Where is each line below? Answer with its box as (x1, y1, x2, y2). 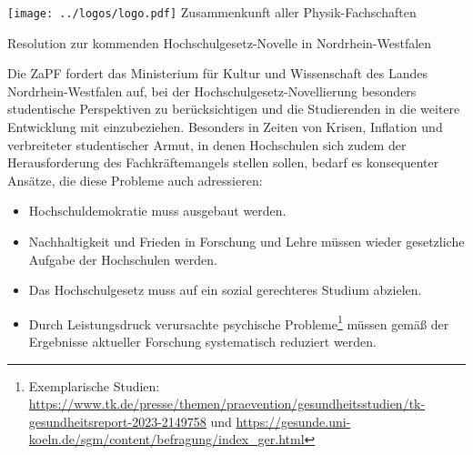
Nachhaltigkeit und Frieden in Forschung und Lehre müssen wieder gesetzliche (28, 232, 465, 250)
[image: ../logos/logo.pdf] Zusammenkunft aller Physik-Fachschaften (7, 3, 417, 21)
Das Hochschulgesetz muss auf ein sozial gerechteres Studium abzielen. (28, 280, 422, 299)
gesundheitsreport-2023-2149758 (28, 411, 206, 430)
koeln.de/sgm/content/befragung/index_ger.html (28, 430, 305, 449)
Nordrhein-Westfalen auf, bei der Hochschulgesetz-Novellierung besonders (7, 81, 417, 100)
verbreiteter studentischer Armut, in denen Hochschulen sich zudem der (7, 135, 407, 154)
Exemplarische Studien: (28, 376, 160, 395)
